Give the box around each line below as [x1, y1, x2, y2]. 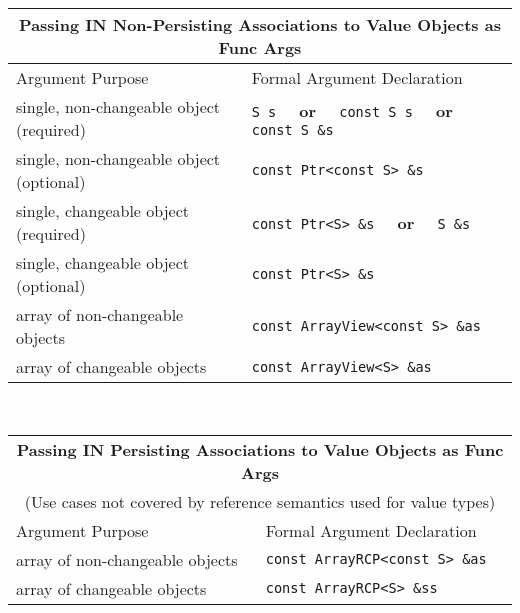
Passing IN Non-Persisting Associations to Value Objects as [19, 13, 501, 36]
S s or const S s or [251, 98, 453, 122]
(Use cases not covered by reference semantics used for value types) [24, 489, 496, 513]
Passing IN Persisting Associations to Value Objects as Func [16, 437, 504, 461]
